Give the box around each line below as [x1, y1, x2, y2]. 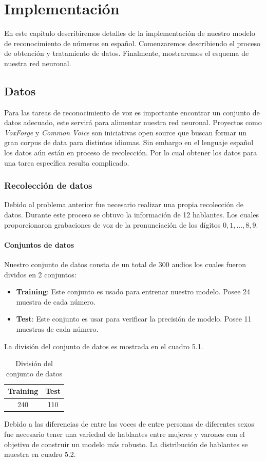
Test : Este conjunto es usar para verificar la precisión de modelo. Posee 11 [16, 313, 252, 324]
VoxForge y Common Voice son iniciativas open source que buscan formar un [4, 127, 247, 137]
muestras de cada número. [16, 324, 99, 334]
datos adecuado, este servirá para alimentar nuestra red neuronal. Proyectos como [4, 117, 262, 128]
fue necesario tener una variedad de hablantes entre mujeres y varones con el [4, 428, 245, 439]
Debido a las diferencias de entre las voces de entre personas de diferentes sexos [4, 418, 254, 429]
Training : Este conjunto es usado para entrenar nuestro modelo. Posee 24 [16, 286, 251, 297]
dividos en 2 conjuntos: [4, 269, 77, 279]
